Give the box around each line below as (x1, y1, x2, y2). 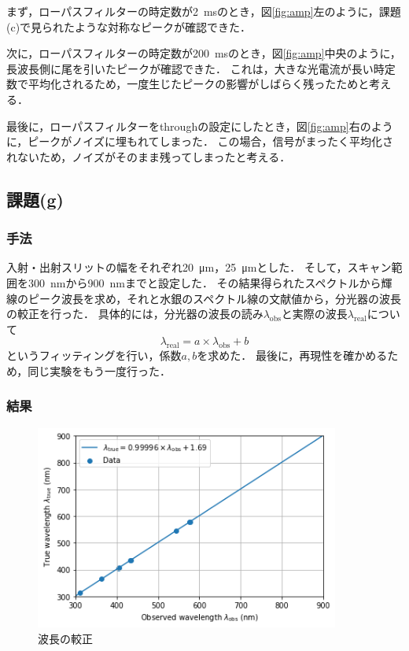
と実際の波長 (281, 305, 348, 322)
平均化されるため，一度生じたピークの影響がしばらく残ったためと (28, 76, 370, 92)
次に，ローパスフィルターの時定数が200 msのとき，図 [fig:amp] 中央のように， (6, 45, 401, 61)
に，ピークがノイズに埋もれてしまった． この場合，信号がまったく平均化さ (6, 133, 393, 150)
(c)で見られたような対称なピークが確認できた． (6, 18, 252, 35)
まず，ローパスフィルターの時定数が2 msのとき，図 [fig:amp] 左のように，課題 (6, 3, 401, 19)
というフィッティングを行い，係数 (6, 347, 182, 364)
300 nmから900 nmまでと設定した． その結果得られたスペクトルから (28, 274, 381, 290)
